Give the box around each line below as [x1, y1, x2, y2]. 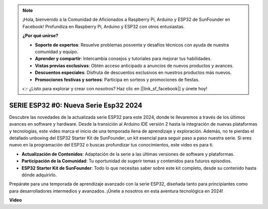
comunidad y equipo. [35, 49, 78, 55]
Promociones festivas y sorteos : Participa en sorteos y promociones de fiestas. [35, 76, 200, 82]
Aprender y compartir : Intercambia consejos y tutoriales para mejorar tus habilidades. [35, 56, 212, 62]
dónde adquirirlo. [21, 172, 57, 178]
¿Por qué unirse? [22, 33, 59, 39]
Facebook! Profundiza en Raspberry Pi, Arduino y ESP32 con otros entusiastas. [22, 23, 185, 29]
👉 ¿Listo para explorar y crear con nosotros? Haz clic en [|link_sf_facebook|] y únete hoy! [22, 85, 207, 91]
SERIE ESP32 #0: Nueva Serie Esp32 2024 [9, 101, 142, 109]
